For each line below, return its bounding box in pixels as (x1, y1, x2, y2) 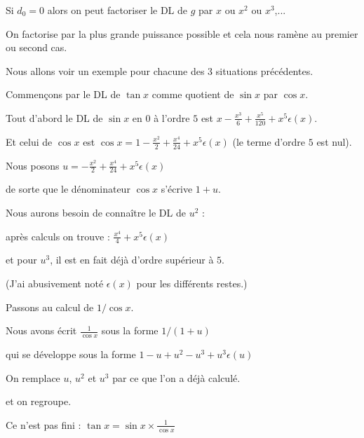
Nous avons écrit (6, 323, 77, 338)
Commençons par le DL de (6, 87, 121, 102)
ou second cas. (6, 40, 67, 55)
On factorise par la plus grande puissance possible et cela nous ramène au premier (6, 26, 358, 41)
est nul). (316, 134, 352, 149)
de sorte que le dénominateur (6, 182, 130, 196)
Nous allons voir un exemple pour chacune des (6, 63, 205, 78)
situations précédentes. (215, 63, 314, 78)
